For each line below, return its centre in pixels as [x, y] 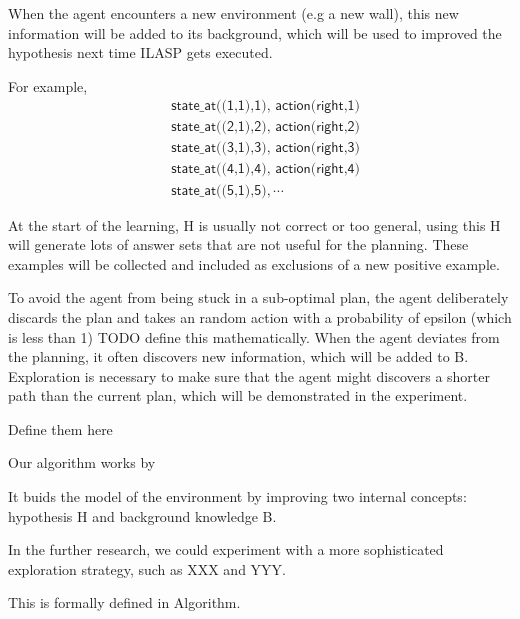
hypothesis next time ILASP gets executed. [140, 52]
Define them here [60, 428]
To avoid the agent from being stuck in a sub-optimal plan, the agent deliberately [258, 297]
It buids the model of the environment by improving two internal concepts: [237, 496]
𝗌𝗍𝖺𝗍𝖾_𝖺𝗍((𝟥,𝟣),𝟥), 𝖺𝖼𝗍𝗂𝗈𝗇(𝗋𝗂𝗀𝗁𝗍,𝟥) [265, 148]
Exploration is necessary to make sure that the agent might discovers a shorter [249, 375]
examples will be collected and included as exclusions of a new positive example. [254, 263]
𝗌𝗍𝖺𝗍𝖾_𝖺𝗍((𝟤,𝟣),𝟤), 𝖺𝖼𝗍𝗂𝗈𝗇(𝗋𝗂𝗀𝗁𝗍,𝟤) [265, 127]
